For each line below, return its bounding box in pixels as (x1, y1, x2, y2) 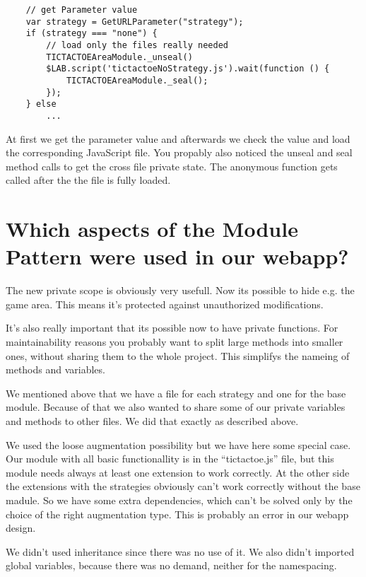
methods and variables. (6, 362, 105, 377)
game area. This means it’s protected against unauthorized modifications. (6, 296, 324, 311)
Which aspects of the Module (6, 214, 298, 243)
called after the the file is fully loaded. (6, 173, 171, 187)
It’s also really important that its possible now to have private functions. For (6, 320, 338, 335)
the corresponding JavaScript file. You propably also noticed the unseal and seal (6, 145, 353, 160)
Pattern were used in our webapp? (6, 242, 349, 271)
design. (6, 520, 36, 535)
